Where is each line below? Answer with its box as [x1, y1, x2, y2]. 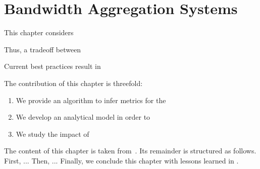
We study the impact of [16, 128, 89, 139]
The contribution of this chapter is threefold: [4, 77, 143, 88]
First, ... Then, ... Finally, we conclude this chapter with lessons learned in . [4, 155, 239, 165]
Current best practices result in [4, 61, 101, 71]
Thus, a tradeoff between [4, 44, 81, 54]
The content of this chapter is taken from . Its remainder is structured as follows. [4, 145, 256, 156]
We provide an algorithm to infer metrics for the [16, 95, 166, 105]
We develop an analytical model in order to [16, 112, 150, 122]
